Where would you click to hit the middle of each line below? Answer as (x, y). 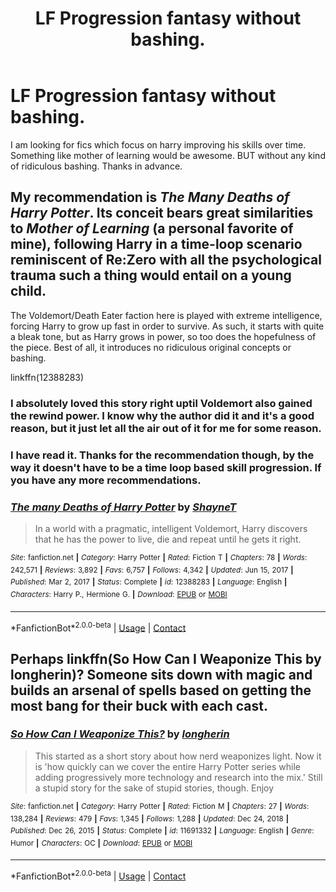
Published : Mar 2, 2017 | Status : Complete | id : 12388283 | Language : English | (149, 582)
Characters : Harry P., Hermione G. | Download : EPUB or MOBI (119, 594)
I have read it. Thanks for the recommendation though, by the (162, 455)
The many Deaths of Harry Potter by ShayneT (123, 507)
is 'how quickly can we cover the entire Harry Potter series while (168, 766)
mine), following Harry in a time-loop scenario (156, 244)
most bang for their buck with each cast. (139, 705)
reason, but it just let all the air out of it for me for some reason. (166, 428)
